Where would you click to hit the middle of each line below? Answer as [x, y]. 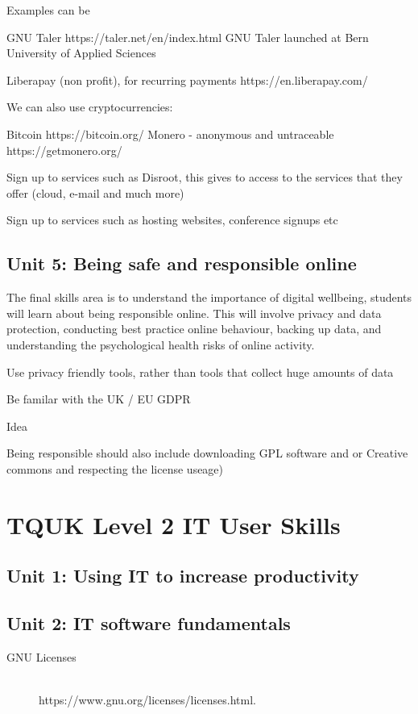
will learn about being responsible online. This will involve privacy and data [194, 313]
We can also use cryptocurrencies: [90, 107]
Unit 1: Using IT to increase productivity [183, 576]
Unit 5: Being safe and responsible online [182, 263]
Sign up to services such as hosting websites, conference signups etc [172, 220]
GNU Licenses [41, 656]
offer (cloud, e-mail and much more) [95, 192]
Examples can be [48, 10]
